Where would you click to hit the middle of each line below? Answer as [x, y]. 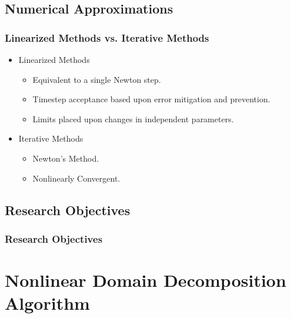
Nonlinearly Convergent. [76, 178]
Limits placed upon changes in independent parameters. [133, 118]
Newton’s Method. [66, 158]
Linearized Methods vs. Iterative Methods [107, 37]
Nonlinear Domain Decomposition [145, 279]
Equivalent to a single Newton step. [97, 79]
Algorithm [47, 303]
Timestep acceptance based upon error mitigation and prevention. [151, 99]
